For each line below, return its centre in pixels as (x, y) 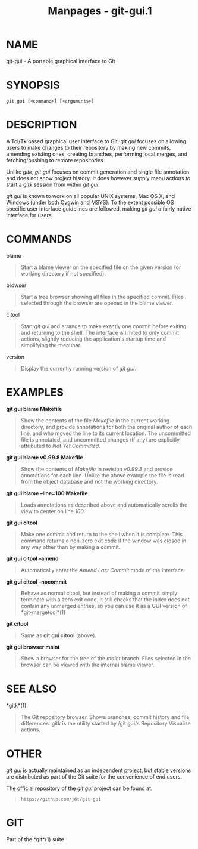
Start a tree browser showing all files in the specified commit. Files (102, 297)
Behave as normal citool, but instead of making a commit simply (99, 593)
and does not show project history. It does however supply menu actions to (98, 178)
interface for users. (30, 215)
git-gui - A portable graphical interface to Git (61, 61)
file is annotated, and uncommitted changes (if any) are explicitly (100, 439)
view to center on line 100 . (53, 511)
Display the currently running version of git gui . (78, 368)
